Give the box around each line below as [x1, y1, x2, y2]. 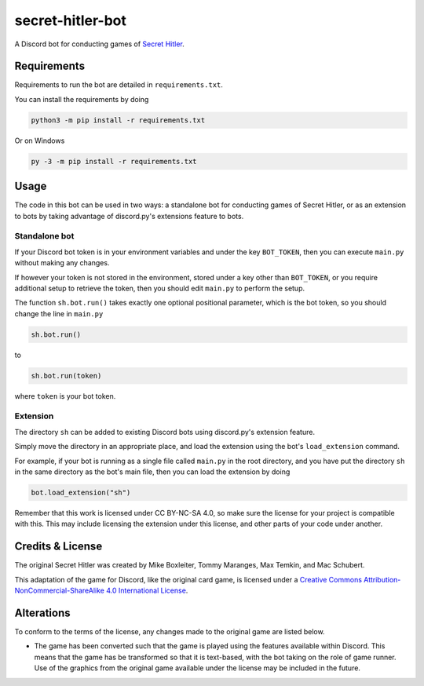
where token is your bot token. [14, 391, 116, 400]
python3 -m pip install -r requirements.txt [31, 115, 206, 125]
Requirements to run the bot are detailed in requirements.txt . [14, 80, 224, 89]
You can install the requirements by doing [14, 94, 149, 104]
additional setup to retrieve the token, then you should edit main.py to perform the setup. [14, 283, 305, 293]
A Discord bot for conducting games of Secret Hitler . [14, 39, 185, 49]
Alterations [14, 606, 71, 619]
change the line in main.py [14, 308, 104, 318]
